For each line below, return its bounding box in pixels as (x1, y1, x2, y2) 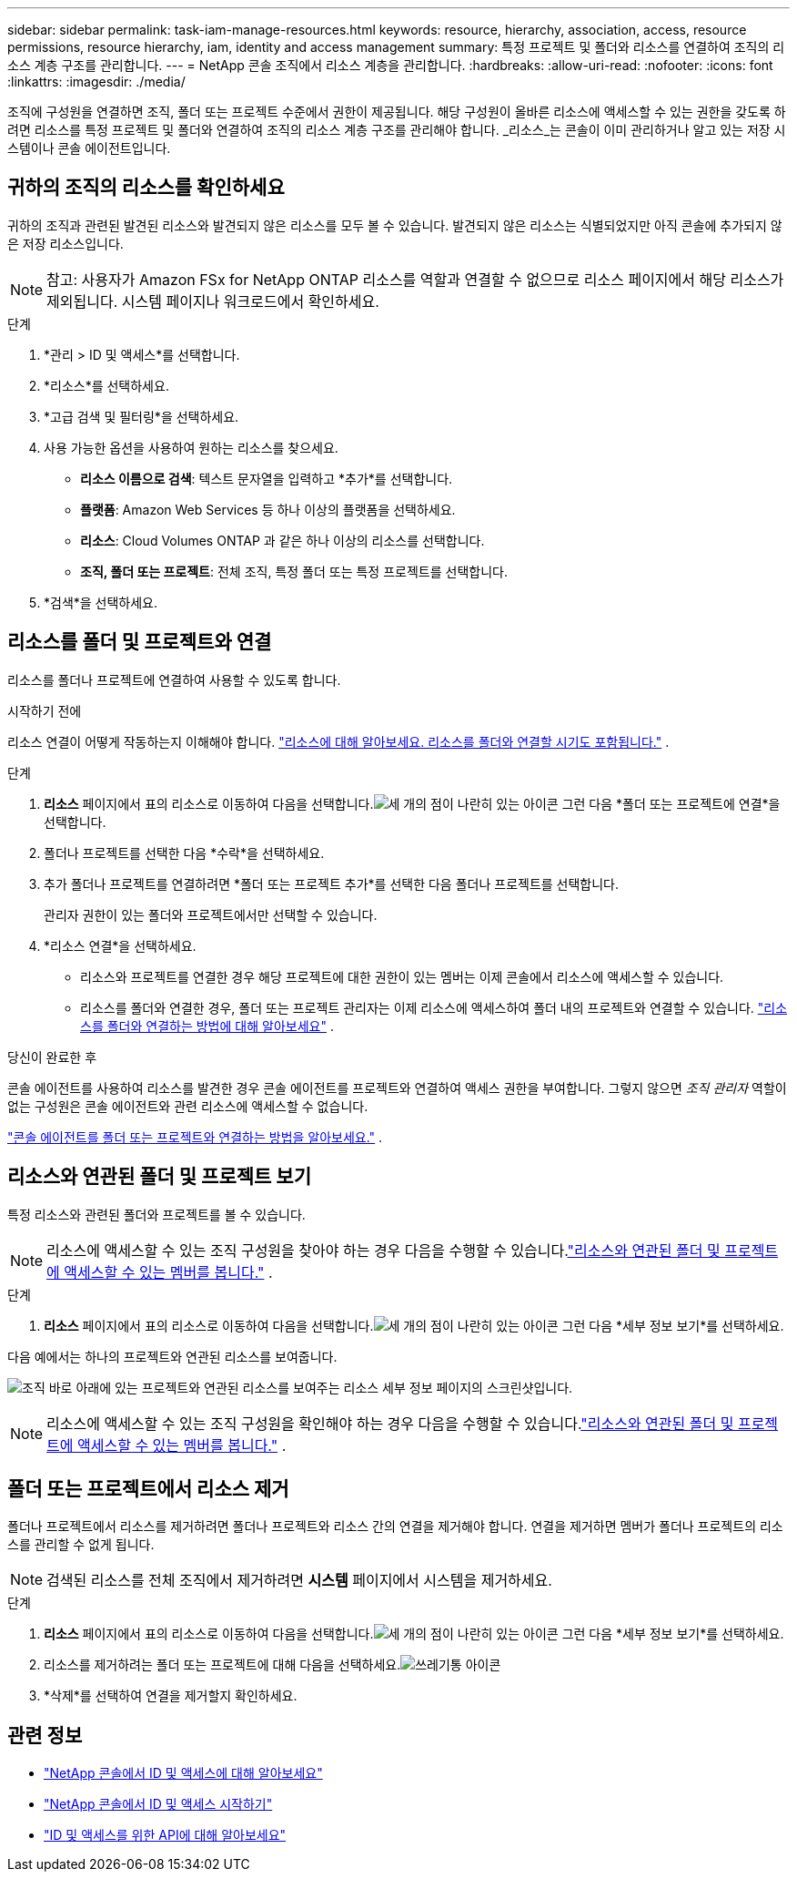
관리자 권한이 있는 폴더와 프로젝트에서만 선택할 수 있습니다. (44, 906, 378, 923)
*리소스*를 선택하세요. (44, 377, 169, 393)
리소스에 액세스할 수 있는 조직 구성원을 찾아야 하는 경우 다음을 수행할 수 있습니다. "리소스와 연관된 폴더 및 (46, 1241, 721, 1260)
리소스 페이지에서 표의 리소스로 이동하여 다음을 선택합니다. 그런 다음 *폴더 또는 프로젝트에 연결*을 (44, 795, 781, 812)
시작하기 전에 (7, 702, 82, 719)
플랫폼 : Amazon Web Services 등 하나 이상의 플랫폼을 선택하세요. (80, 501, 456, 517)
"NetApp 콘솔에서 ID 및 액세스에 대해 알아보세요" (44, 1765, 323, 1782)
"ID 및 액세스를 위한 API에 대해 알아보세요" (44, 1827, 287, 1843)
